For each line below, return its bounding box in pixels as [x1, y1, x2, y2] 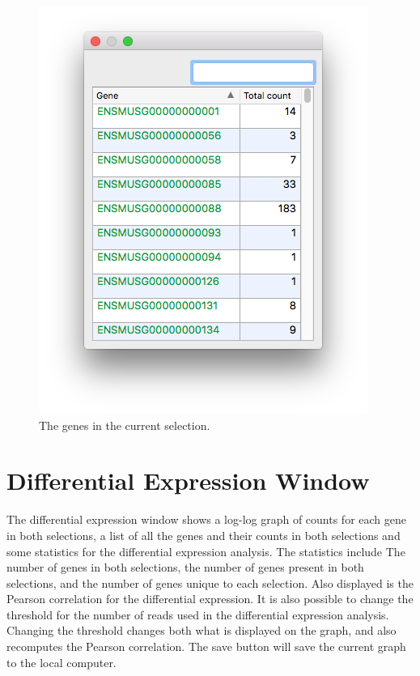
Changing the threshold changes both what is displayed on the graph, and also [6, 622, 397, 639]
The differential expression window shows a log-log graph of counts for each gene [6, 511, 407, 528]
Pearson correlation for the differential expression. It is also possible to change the [6, 590, 414, 607]
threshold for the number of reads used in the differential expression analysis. [6, 606, 389, 623]
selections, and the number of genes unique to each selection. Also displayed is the [6, 574, 414, 591]
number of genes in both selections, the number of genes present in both [6, 559, 364, 576]
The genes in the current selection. [39, 416, 210, 433]
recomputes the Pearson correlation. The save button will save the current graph [6, 638, 406, 655]
